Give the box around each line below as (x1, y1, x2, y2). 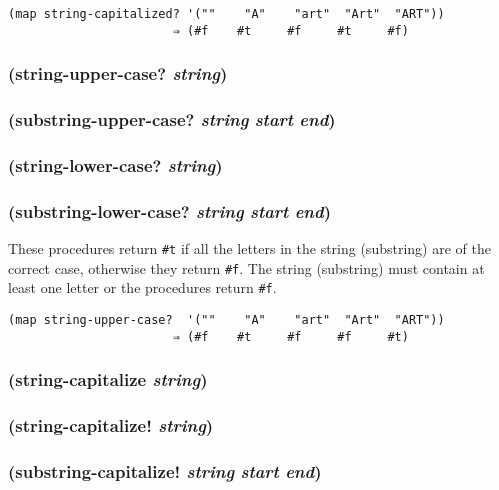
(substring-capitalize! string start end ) (8, 458, 322, 483)
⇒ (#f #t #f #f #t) (172, 329, 409, 344)
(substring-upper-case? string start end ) (8, 107, 336, 132)
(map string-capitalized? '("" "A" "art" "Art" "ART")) (8, 7, 445, 21)
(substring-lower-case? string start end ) (8, 198, 331, 223)
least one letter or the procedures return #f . (8, 277, 277, 298)
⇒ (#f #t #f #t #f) (172, 23, 409, 38)
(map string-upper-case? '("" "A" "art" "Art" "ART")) (8, 313, 445, 328)
